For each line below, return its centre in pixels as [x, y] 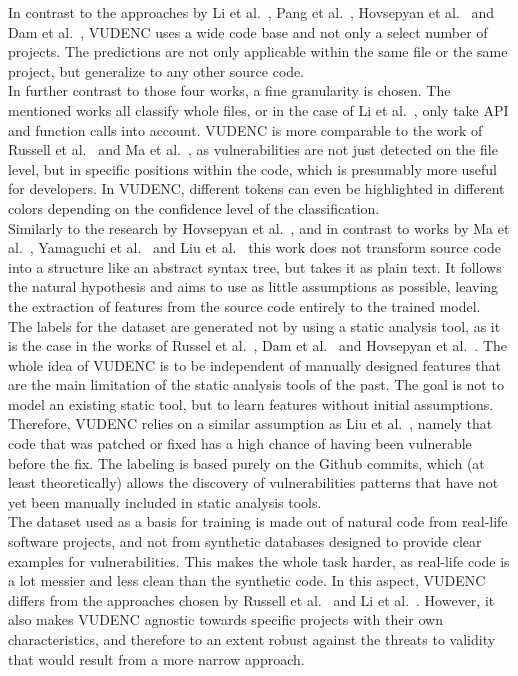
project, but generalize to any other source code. [156, 70]
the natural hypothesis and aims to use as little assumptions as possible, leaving [253, 286]
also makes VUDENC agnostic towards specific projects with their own [225, 619]
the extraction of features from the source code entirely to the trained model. [244, 305]
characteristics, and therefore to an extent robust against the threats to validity [252, 639]
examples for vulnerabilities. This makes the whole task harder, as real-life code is [259, 560]
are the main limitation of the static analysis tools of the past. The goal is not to [256, 384]
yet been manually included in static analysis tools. [165, 501]
